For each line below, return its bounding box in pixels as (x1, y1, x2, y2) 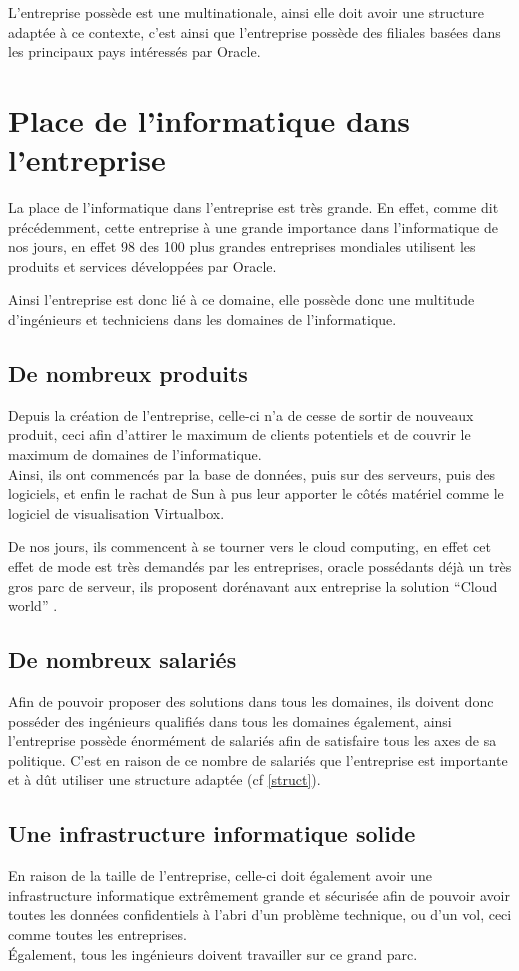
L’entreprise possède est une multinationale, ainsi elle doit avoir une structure (8, 2, 485, 22)
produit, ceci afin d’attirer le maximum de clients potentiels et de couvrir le (8, 424, 471, 445)
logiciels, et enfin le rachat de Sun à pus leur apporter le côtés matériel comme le (8, 483, 504, 504)
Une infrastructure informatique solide (8, 818, 416, 849)
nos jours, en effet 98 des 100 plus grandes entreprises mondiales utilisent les (8, 236, 476, 257)
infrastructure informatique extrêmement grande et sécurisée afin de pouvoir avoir (8, 884, 510, 905)
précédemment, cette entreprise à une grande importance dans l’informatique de (8, 216, 498, 237)
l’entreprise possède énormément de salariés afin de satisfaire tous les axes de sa (8, 730, 497, 751)
